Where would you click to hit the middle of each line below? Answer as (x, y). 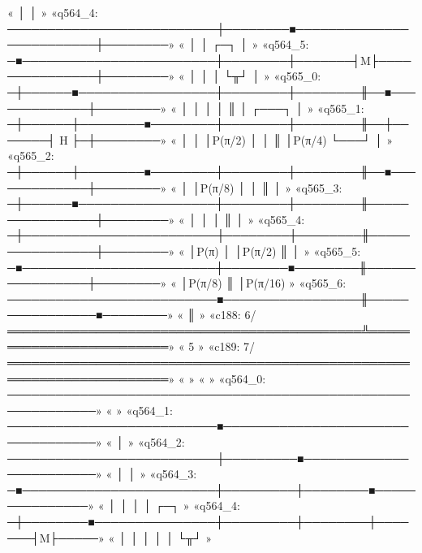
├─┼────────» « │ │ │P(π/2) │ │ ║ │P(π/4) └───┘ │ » (233, 139)
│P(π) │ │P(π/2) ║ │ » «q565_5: (275, 251)
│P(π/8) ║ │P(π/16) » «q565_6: (263, 283)
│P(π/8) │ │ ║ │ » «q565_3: (267, 187)
